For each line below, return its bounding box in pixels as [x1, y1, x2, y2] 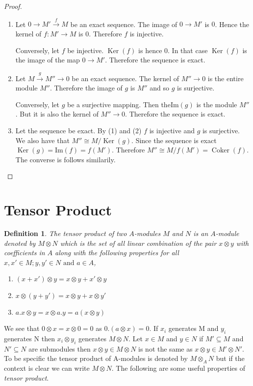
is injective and [149, 125, 195, 135]
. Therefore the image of [50, 83, 123, 93]
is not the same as [138, 343, 193, 354]
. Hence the [215, 19, 250, 29]
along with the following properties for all [55, 247, 179, 258]
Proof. [4, 1, 22, 11]
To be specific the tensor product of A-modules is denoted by [4, 353, 188, 363]
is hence [138, 45, 162, 55]
